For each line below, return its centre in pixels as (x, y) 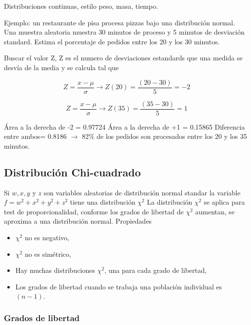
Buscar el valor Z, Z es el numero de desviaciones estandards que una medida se (123, 58)
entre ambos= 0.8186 (35, 136)
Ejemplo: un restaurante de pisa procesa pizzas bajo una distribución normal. (120, 22)
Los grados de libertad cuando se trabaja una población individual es (119, 286)
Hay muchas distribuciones (55, 270)
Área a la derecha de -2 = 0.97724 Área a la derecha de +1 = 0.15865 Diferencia (125, 126)
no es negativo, (47, 238)
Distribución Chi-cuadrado (72, 172)
